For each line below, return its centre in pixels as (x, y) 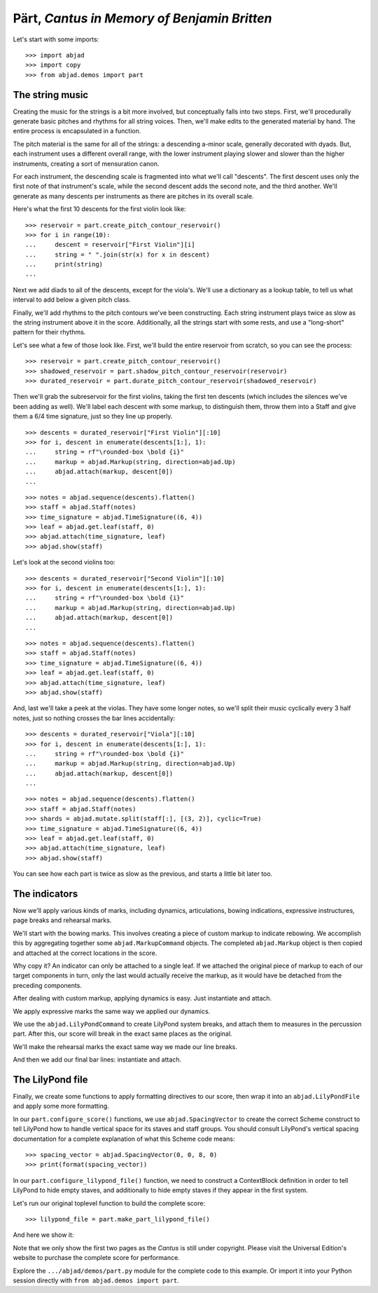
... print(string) (64, 264)
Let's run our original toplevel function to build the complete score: (109, 1203)
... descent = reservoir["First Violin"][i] (110, 245)
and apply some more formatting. (61, 1106)
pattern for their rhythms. (49, 332)
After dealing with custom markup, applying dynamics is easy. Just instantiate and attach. (142, 998)
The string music (51, 95)
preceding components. (47, 985)
